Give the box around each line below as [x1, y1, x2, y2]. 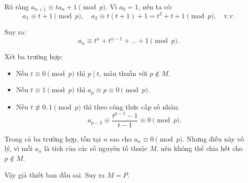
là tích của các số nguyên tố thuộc [44, 143, 148, 153]
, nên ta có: [138, 1, 173, 11]
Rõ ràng [4, 1, 29, 11]
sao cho [109, 133, 132, 144]
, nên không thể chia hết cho [156, 143, 243, 153]
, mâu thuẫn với [99, 68, 147, 78]
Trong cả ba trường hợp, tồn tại [4, 133, 101, 144]
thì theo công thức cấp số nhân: [83, 101, 179, 111]
